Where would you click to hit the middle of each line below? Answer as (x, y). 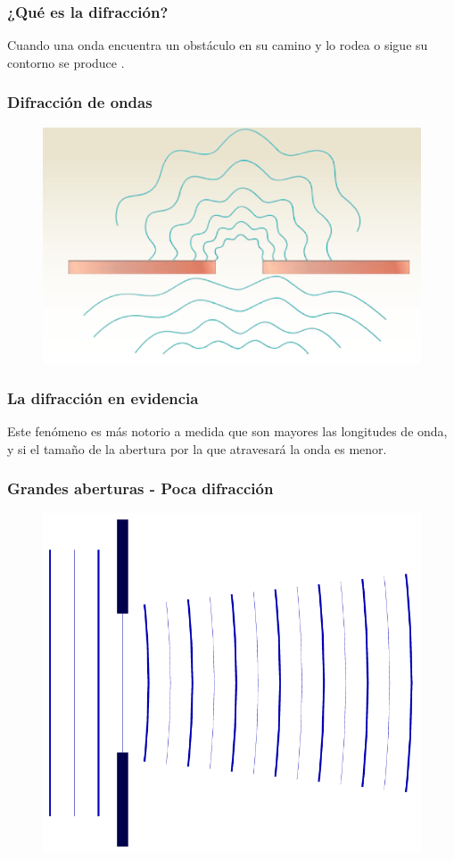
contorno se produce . (66, 62)
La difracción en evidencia (103, 397)
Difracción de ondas (80, 102)
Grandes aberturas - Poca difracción (140, 488)
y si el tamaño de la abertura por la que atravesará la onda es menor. (197, 448)
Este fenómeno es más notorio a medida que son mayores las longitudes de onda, (227, 431)
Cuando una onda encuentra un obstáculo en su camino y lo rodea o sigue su (218, 45)
